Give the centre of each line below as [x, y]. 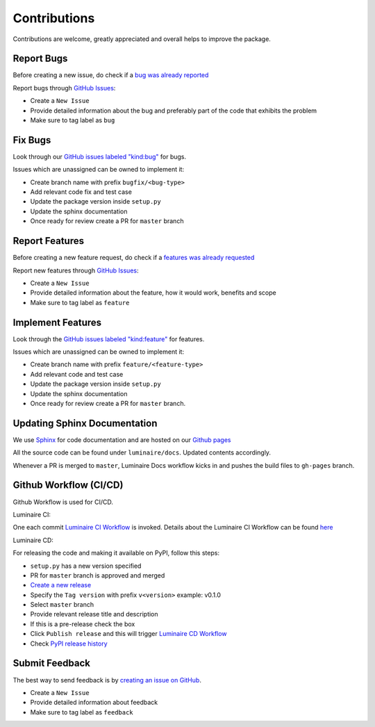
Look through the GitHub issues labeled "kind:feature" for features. [109, 339]
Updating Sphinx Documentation [85, 423]
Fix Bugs [32, 140]
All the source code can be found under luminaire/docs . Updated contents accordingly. [142, 452]
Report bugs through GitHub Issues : [64, 88]
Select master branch [62, 605]
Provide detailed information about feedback [94, 703]
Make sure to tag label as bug [73, 120]
